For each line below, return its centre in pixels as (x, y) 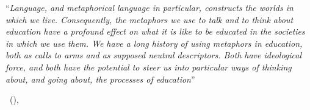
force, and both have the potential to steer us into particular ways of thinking (149, 67)
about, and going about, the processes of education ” (100, 79)
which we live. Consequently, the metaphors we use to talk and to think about (150, 19)
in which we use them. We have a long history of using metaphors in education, (154, 43)
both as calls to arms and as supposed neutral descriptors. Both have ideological (154, 55)
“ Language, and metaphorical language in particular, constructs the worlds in (150, 7)
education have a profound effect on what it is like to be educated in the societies (155, 31)
